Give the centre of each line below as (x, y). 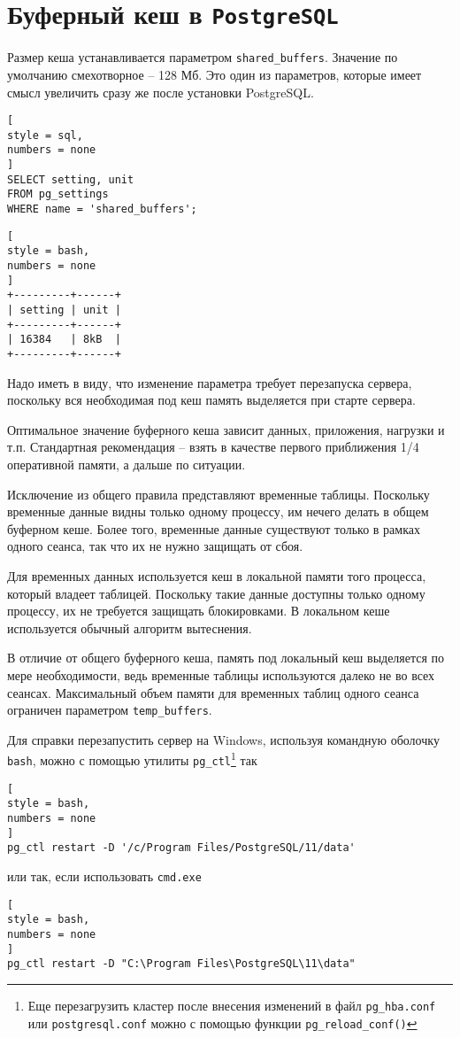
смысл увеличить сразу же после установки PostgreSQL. (161, 92)
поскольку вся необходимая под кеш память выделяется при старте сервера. (211, 400)
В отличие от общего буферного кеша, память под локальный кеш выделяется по (226, 658)
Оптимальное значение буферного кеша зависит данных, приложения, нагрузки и (226, 429)
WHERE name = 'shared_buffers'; (102, 209)
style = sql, (45, 135)
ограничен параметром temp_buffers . (110, 710)
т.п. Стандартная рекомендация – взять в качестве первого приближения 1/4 (213, 447)
